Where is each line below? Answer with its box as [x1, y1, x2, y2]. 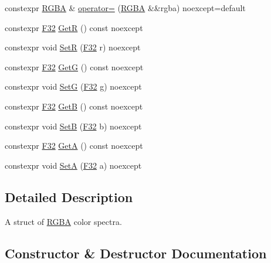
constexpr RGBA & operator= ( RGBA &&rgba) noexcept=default [5, 2, 246, 13]
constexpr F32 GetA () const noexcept [5, 139, 143, 152]
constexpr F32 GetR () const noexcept [5, 21, 143, 33]
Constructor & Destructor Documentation [5, 244, 267, 262]
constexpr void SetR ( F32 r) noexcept [5, 41, 141, 53]
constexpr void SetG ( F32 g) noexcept [5, 80, 142, 93]
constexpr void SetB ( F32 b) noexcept [5, 119, 142, 132]
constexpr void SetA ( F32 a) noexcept [5, 159, 142, 171]
